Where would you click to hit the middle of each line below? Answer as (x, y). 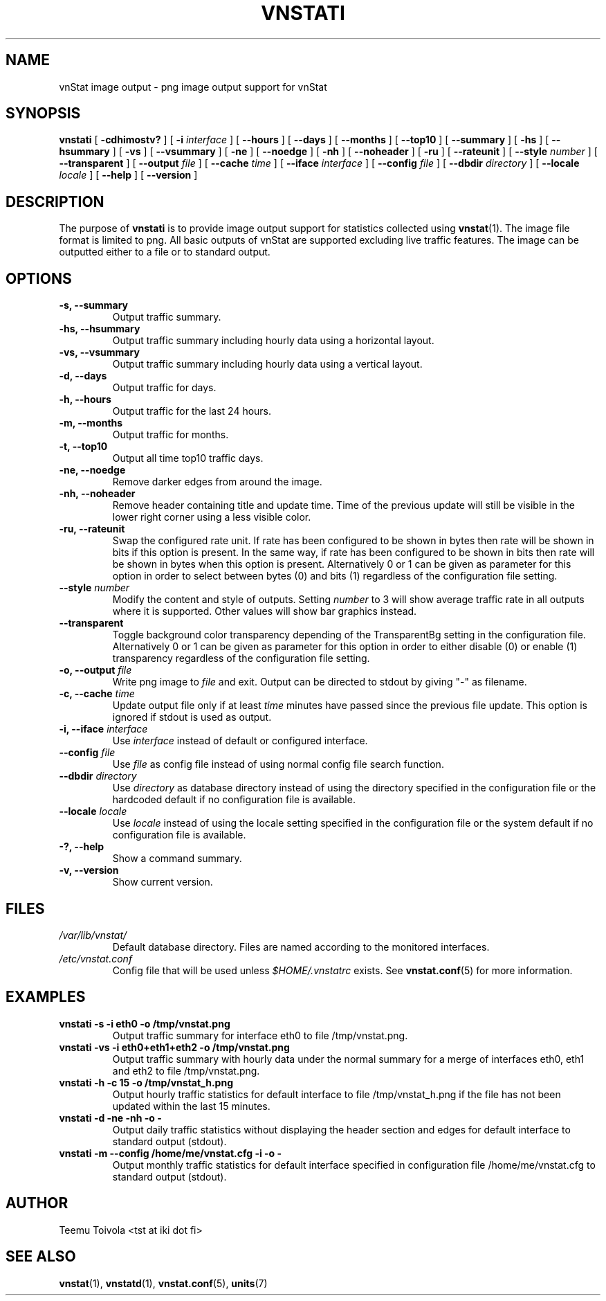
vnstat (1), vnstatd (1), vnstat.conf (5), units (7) (163, 1283)
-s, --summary (94, 305)
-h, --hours (85, 400)
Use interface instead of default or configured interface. (240, 741)
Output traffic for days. (164, 388)
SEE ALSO (41, 1257)
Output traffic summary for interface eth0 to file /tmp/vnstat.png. (260, 1035)
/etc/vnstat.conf (96, 958)
